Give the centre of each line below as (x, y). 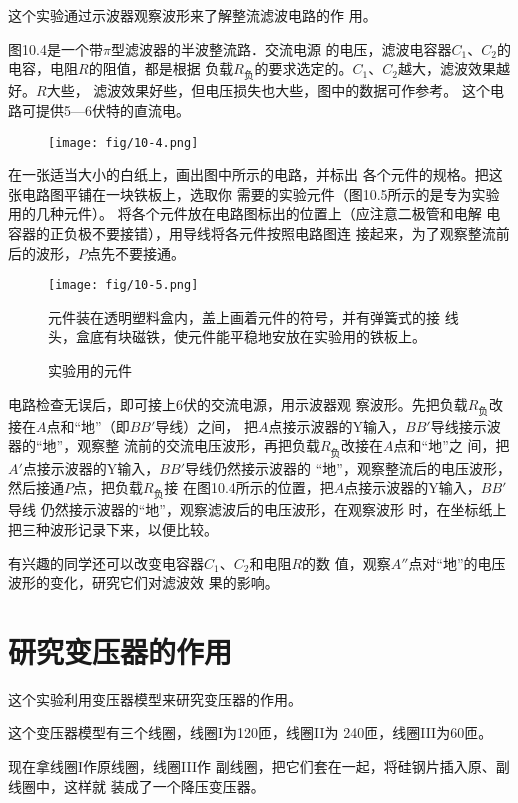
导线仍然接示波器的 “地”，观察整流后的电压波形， (348, 467)
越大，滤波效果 (446, 68)
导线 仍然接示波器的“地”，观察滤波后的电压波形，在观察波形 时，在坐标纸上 (257, 509)
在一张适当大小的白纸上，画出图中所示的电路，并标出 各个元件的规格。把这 (255, 174)
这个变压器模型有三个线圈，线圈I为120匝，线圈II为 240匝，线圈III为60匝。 (250, 732)
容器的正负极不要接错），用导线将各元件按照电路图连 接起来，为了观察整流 (252, 233)
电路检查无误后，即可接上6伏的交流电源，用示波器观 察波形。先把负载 (238, 403)
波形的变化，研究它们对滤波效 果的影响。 (143, 582)
